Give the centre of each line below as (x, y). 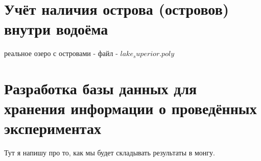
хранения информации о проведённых (130, 108)
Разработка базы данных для (101, 88)
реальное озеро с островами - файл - (61, 53)
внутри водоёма (56, 29)
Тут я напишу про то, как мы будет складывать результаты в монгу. (110, 153)
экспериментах (53, 128)
